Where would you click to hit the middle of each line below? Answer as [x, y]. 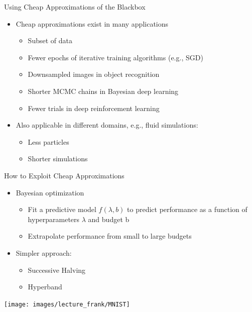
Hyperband [45, 287]
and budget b [109, 219]
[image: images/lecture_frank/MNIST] [67, 304]
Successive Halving [57, 270]
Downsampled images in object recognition [94, 74]
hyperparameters [54, 219]
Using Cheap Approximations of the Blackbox [75, 7]
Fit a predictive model [62, 209]
